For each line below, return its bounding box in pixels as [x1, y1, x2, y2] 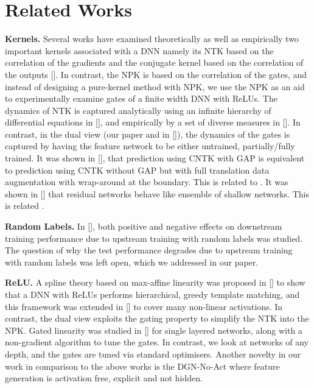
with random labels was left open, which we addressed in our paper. [5, 255, 259, 268]
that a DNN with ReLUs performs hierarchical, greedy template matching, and [5, 288, 300, 300]
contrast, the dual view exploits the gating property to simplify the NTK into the [5, 312, 309, 325]
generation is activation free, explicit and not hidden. [5, 372, 203, 384]
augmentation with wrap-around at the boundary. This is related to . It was [5, 175, 288, 188]
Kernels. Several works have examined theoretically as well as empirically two [5, 32, 299, 45]
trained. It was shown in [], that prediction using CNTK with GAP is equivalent [5, 152, 305, 164]
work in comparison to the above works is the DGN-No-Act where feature [5, 359, 280, 372]
